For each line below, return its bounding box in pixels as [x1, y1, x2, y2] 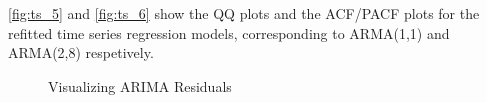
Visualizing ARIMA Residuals [48, 75, 232, 96]
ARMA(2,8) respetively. [8, 42, 154, 63]
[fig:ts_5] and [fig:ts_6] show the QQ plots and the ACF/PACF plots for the [8, 3, 480, 23]
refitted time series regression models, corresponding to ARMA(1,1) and [8, 22, 450, 43]
